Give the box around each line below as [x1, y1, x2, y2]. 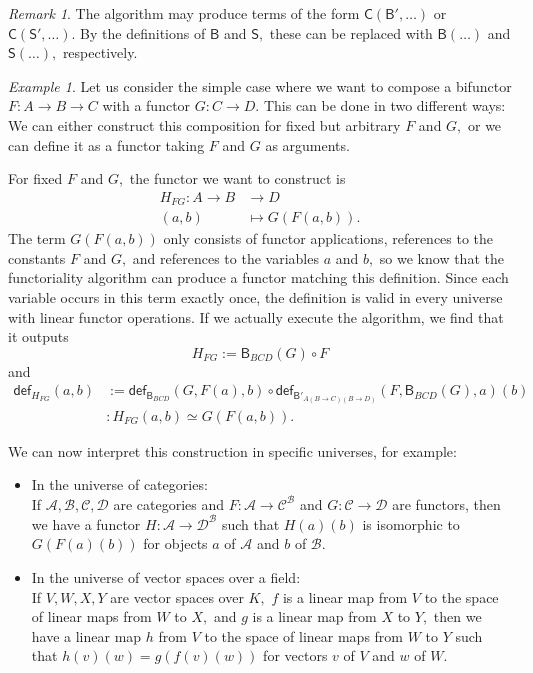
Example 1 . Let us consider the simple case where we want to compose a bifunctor [8, 75, 512, 96]
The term [8, 228, 66, 249]
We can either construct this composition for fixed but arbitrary [8, 114, 401, 135]
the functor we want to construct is [129, 168, 346, 189]
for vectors [263, 645, 328, 666]
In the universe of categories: [31, 474, 208, 495]
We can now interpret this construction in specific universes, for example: [8, 440, 457, 461]
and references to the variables [132, 247, 319, 268]
